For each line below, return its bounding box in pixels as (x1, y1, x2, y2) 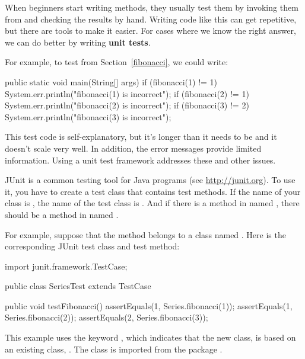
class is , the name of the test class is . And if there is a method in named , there (5, 197, 300, 209)
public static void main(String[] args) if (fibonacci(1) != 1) (5, 75, 218, 88)
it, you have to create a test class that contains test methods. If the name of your (5, 185, 301, 197)
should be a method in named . (5, 208, 119, 220)
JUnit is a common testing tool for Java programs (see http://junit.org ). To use (5, 174, 296, 186)
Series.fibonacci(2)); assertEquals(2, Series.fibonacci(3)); (5, 311, 208, 323)
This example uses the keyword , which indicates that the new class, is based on (5, 331, 296, 344)
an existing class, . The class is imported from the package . (5, 342, 223, 355)
